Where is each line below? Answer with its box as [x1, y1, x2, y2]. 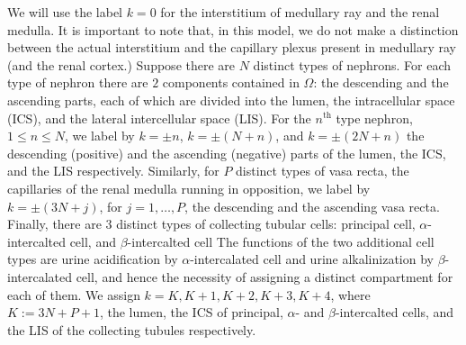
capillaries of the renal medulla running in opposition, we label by [7, 178, 371, 197]
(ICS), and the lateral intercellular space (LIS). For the [7, 108, 311, 127]
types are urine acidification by [7, 250, 178, 268]
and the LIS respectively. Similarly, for [7, 161, 220, 180]
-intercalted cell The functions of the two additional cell [127, 232, 435, 250]
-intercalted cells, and [335, 303, 454, 322]
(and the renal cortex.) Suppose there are [7, 55, 236, 74]
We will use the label [7, 3, 123, 21]
